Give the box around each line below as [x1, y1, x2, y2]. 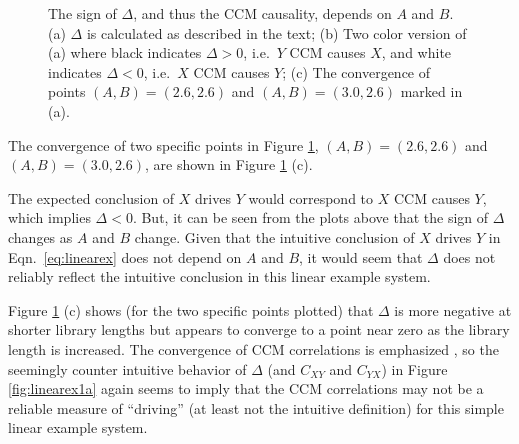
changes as [8, 226, 73, 247]
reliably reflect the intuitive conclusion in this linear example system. [8, 266, 431, 287]
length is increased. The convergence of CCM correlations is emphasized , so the [8, 338, 499, 359]
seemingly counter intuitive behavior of [8, 358, 247, 379]
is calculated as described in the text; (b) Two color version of [86, 22, 467, 43]
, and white [381, 42, 452, 63]
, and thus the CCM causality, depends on [133, 3, 392, 23]
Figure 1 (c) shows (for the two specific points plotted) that [8, 299, 374, 320]
